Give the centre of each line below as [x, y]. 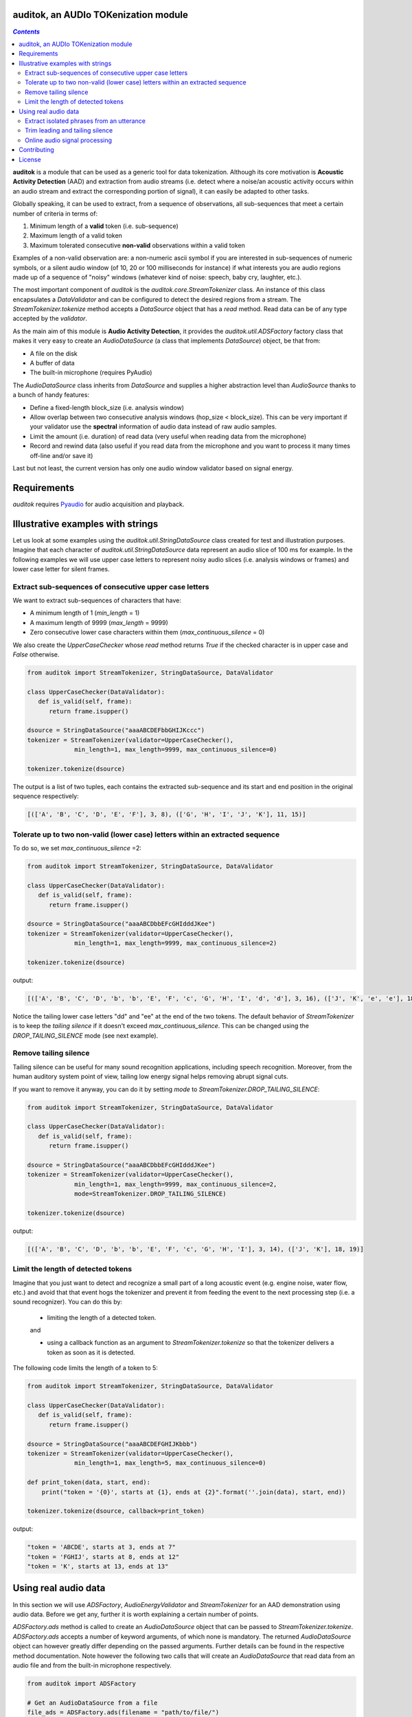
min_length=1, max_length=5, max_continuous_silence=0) [170, 1463]
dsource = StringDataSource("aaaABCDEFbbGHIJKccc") [116, 730]
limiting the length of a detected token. [102, 1317]
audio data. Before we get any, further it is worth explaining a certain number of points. [136, 1614]
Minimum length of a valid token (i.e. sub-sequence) [104, 226]
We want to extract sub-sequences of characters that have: [97, 600]
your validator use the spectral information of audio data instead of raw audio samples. [153, 427]
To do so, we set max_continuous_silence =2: [77, 848]
